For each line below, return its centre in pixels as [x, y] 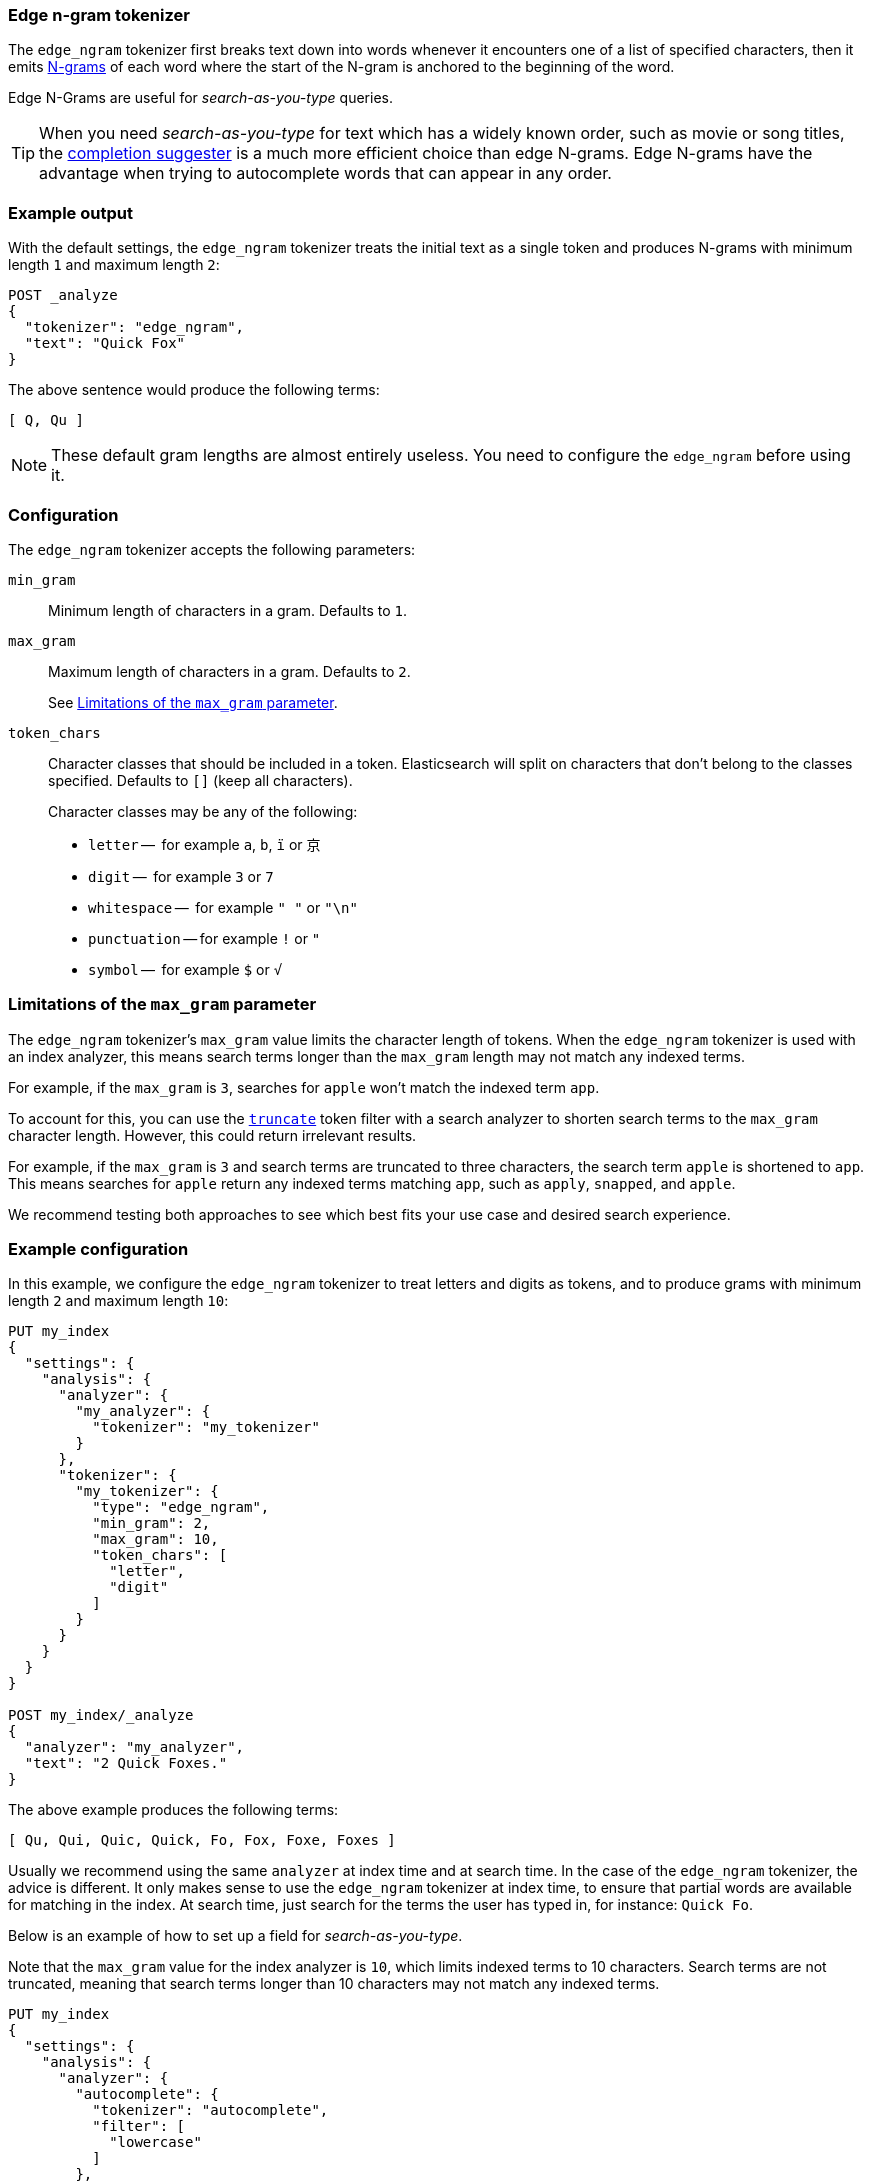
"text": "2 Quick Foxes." [126, 1763]
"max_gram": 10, [155, 1539]
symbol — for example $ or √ [185, 969]
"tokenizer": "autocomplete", [210, 2110]
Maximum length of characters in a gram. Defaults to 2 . [229, 671]
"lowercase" [155, 2142]
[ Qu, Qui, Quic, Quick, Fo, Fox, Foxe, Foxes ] [202, 1840]
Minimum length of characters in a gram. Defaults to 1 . [227, 610]
